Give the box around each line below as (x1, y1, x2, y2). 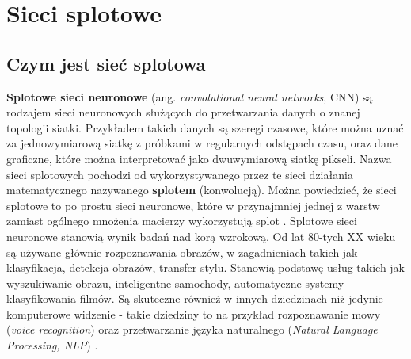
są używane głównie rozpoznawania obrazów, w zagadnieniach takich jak (6, 243, 358, 260)
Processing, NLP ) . (6, 337, 98, 353)
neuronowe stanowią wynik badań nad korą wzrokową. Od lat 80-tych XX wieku (6, 227, 396, 244)
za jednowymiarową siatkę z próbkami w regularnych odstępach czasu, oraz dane (6, 135, 398, 151)
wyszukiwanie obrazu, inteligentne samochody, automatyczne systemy (6, 274, 344, 291)
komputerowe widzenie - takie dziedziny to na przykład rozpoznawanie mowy (6, 305, 381, 322)
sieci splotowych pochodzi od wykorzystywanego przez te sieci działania (6, 166, 353, 182)
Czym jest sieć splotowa (6, 51, 206, 75)
